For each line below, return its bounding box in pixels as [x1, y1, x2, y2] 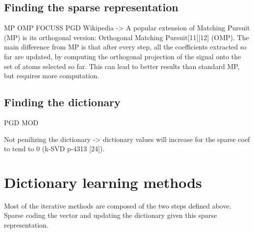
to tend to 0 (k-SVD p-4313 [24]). [4, 143, 105, 154]
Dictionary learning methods [4, 172, 202, 192]
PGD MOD [4, 117, 39, 127]
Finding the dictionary [4, 94, 121, 110]
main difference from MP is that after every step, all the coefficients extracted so [4, 42, 247, 52]
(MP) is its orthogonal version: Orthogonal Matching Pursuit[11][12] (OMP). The [4, 32, 249, 42]
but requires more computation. [4, 70, 100, 81]
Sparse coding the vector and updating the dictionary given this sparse [4, 210, 217, 220]
